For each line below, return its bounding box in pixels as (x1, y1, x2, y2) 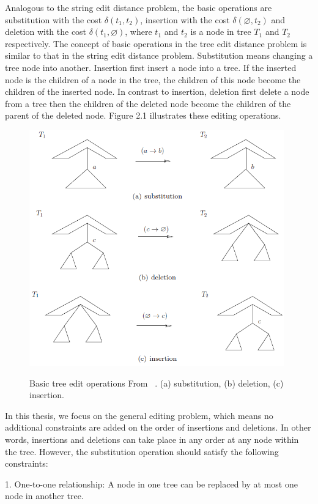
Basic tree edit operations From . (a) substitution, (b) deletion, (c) (29, 376, 284, 389)
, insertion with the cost (140, 13, 230, 26)
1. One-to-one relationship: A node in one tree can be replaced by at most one (5, 477, 298, 490)
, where (125, 25, 152, 38)
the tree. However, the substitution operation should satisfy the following (5, 445, 279, 458)
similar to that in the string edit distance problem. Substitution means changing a (5, 49, 313, 62)
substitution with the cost (5, 13, 102, 26)
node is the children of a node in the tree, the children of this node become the (5, 73, 301, 86)
